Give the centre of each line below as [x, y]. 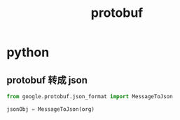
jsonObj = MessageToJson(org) [51, 109]
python [28, 52]
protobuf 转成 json [47, 80]
